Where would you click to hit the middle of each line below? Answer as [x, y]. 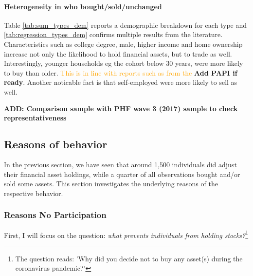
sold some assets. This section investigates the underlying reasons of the [111, 184]
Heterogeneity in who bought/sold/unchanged [83, 6]
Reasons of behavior [56, 144]
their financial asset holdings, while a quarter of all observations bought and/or [122, 174]
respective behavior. [34, 193]
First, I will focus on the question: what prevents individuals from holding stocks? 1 [126, 234]
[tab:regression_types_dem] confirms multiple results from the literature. [113, 34]
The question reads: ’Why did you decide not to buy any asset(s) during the [129, 258]
